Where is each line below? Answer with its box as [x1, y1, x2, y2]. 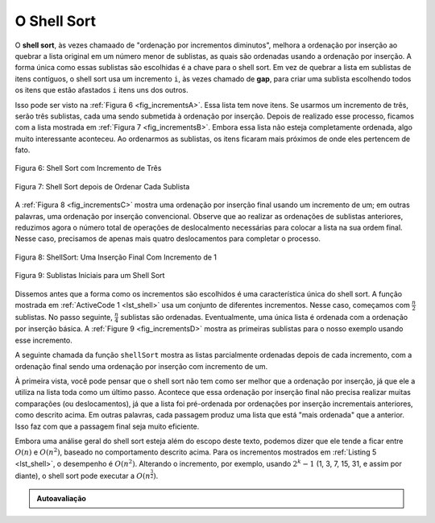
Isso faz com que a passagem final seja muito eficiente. [14, 421, 200, 431]
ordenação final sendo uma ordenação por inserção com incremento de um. [14, 361, 268, 371]
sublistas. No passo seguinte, [14, 312, 113, 322]
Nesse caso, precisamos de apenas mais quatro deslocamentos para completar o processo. [14, 234, 321, 243]
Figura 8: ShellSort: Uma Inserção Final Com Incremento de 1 [14, 252, 217, 262]
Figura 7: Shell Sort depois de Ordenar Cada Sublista [14, 181, 190, 191]
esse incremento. [14, 335, 72, 345]
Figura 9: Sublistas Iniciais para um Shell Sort [14, 271, 165, 280]
